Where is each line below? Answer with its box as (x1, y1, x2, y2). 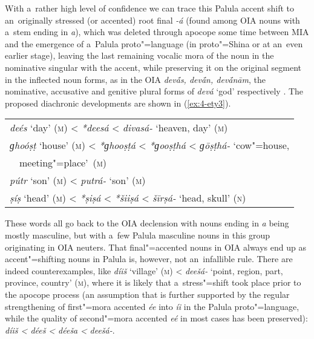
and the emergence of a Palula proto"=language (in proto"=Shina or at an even (5, 37, 303, 50)
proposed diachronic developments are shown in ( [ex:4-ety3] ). (5, 96, 231, 109)
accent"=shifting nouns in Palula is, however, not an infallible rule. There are (5, 252, 293, 265)
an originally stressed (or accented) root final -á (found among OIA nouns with (5, 13, 300, 26)
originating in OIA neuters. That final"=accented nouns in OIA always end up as (5, 240, 306, 253)
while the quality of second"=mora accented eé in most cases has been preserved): (5, 312, 308, 324)
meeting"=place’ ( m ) (19, 156, 107, 170)
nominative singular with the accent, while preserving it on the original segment (5, 61, 301, 73)
